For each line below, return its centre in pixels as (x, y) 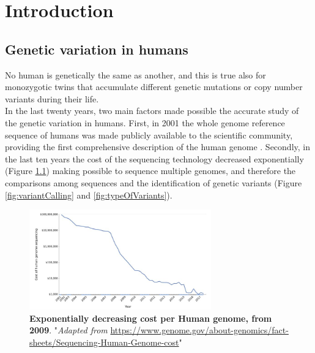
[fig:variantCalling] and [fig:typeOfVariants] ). (89, 195)
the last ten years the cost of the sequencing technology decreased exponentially (154, 158)
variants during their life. (52, 98)
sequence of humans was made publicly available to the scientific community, (149, 135)
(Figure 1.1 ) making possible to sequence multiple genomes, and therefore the (150, 171)
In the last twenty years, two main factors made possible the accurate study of (152, 111)
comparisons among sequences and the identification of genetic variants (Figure (154, 182)
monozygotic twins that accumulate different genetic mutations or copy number (154, 87)
